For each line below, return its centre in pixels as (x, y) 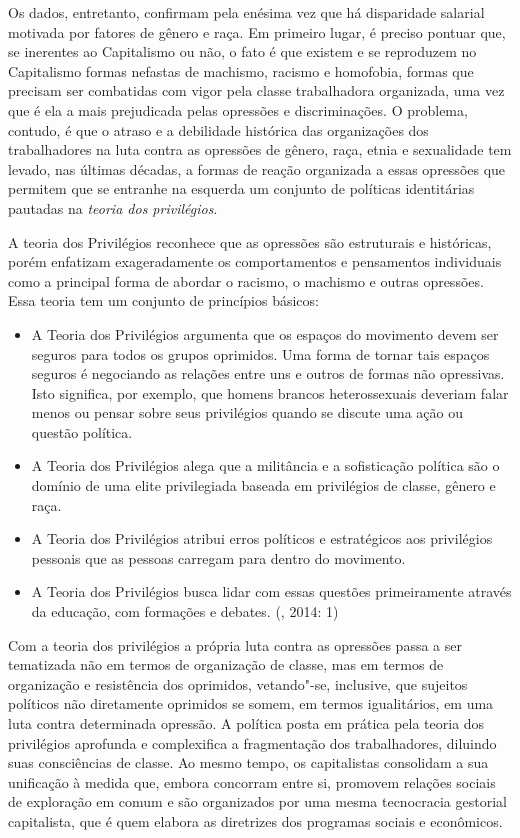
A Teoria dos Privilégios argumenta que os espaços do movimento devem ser (265, 333)
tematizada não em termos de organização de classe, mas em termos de (226, 664)
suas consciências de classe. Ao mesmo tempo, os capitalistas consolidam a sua (248, 762)
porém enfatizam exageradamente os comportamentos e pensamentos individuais (255, 261)
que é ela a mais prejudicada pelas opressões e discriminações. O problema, (238, 109)
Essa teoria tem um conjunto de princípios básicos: (163, 300)
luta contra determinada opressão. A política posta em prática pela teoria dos (246, 723)
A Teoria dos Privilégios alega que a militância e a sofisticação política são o (265, 465)
